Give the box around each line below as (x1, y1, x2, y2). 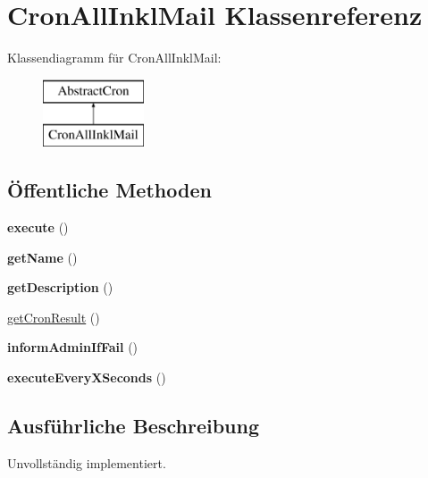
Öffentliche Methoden (7, 176, 212, 204)
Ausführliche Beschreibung (7, 412, 259, 440)
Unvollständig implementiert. (7, 453, 166, 472)
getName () (7, 247, 78, 266)
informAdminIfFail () (7, 338, 138, 356)
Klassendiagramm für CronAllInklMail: (7, 48, 222, 67)
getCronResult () (7, 307, 100, 326)
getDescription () (7, 278, 113, 297)
